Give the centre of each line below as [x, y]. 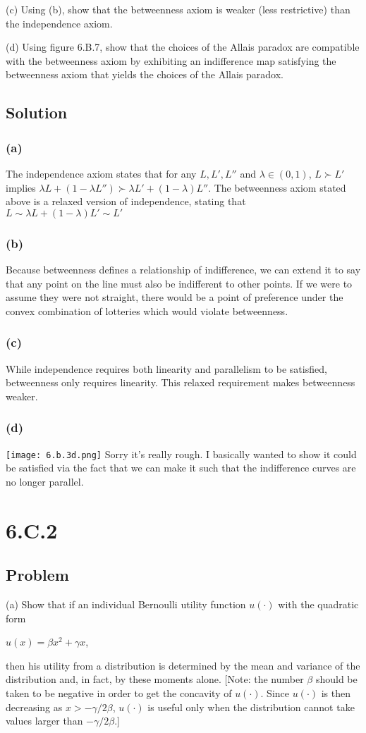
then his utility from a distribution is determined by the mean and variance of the [183, 665]
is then [336, 692]
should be [336, 679]
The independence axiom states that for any [101, 173]
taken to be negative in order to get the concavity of [119, 692]
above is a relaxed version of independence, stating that [126, 201]
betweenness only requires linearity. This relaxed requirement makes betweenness [181, 382]
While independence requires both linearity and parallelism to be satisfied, [166, 368]
